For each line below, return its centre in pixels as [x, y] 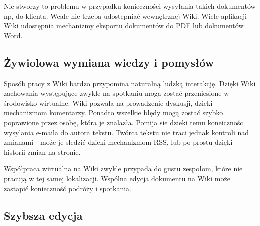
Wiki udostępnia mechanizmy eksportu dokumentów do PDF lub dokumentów [124, 26]
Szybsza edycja [43, 215]
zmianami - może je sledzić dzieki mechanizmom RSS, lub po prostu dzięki [118, 142]
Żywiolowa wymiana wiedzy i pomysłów [109, 62]
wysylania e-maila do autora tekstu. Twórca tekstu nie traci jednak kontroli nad [127, 132]
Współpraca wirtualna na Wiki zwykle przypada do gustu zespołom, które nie [123, 169]
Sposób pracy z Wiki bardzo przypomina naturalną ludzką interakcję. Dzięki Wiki [130, 83]
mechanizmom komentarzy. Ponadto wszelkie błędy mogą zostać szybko [114, 113]
